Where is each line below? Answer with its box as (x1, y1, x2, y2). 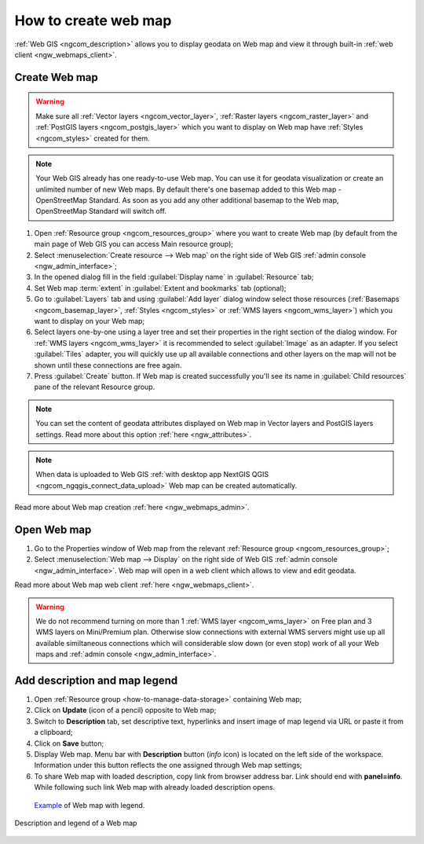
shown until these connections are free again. (34, 360, 182, 369)
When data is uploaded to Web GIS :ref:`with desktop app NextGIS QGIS (35, 470, 269, 479)
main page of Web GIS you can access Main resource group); (34, 240, 234, 249)
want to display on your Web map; (34, 316, 145, 325)
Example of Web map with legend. (34, 800, 145, 809)
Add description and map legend (14, 673, 178, 687)
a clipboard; (34, 728, 73, 737)
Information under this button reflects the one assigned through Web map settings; (34, 761, 302, 770)
